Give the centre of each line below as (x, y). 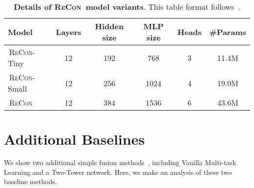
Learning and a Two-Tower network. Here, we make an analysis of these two (118, 172)
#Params (228, 32)
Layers (69, 32)
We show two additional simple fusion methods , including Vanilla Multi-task (120, 162)
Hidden (109, 26)
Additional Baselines (74, 139)
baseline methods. (31, 181)
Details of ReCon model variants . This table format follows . (127, 7)
